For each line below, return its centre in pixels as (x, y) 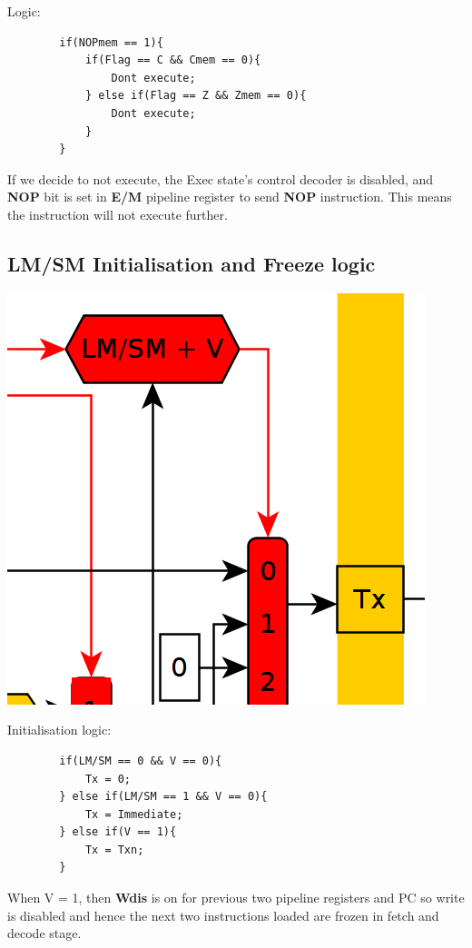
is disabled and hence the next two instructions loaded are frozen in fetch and (223, 915)
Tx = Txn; (114, 849)
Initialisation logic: (59, 730)
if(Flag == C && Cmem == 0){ (173, 60)
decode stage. (44, 933)
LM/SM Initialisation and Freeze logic (192, 263)
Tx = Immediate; (134, 814)
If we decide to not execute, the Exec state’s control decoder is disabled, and (221, 178)
